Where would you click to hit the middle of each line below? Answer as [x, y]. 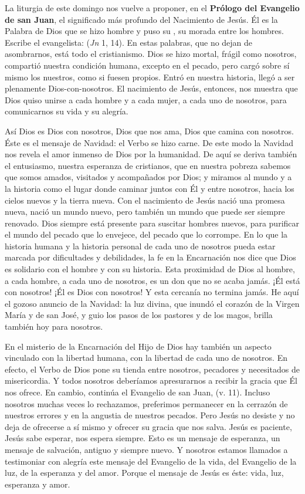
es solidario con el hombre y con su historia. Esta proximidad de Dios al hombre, [150, 269]
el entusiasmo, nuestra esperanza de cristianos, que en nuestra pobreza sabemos [148, 165]
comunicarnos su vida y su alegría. [67, 111]
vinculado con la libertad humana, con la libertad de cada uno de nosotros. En [146, 358]
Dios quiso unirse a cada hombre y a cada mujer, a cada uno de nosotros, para [146, 99]
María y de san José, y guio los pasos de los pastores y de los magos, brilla [139, 315]
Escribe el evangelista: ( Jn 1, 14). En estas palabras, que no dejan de [129, 42]
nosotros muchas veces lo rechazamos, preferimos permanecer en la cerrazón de [146, 403]
